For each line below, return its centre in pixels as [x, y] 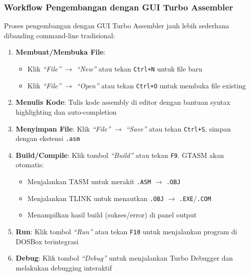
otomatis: [30, 165]
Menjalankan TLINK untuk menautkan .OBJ [96, 198]
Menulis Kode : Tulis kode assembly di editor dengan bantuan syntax [123, 102]
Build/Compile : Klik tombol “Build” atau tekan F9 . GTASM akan [120, 155]
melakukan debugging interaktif [64, 267]
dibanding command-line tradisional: [60, 35]
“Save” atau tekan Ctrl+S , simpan [178, 128]
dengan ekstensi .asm [48, 138]
